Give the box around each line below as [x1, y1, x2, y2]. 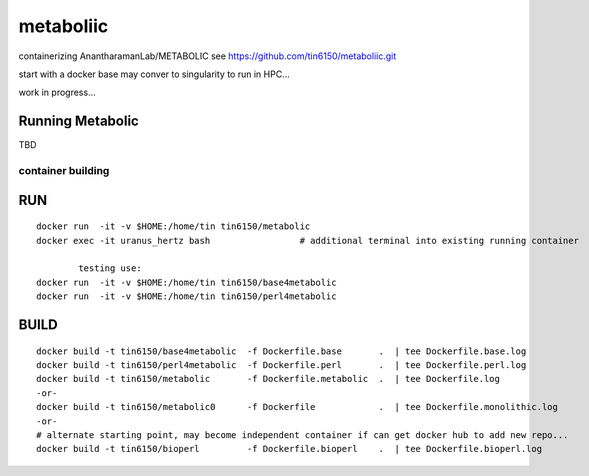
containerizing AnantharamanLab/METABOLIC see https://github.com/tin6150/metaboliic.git [18, 50, 397, 62]
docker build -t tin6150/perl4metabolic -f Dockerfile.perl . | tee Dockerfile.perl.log [36, 359, 527, 370]
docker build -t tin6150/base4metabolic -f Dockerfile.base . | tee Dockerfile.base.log [36, 345, 527, 357]
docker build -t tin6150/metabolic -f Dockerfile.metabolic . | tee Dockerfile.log [36, 373, 500, 385]
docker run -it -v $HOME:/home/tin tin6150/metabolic [36, 221, 311, 232]
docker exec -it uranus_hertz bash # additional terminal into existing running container [36, 235, 580, 246]
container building [18, 164, 110, 177]
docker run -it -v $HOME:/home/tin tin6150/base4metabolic [36, 276, 337, 288]
